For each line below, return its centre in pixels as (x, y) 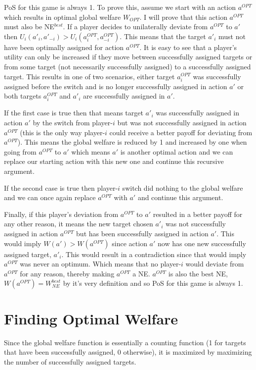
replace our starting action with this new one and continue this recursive (114, 161)
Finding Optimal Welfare (91, 318)
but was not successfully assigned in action (182, 123)
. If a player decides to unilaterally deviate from (135, 26)
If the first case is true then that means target (74, 113)
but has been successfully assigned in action (142, 233)
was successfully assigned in (198, 113)
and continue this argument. (180, 197)
